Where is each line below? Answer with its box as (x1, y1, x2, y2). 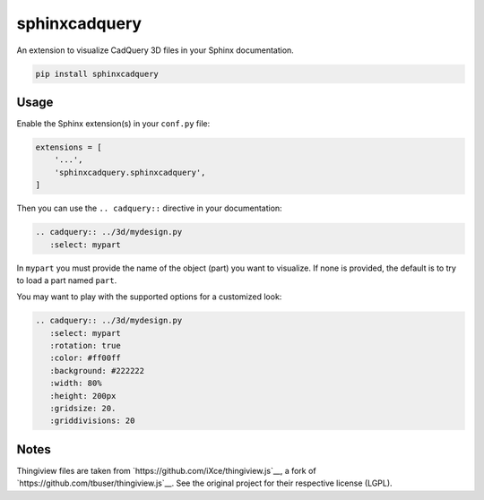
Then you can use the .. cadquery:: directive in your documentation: (16, 203, 282, 214)
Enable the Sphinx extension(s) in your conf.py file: (16, 118, 211, 129)
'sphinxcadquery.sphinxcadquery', (54, 167, 206, 177)
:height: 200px (49, 391, 117, 401)
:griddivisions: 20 (49, 416, 135, 426)
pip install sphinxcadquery (35, 68, 159, 79)
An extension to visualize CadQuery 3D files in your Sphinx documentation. (16, 45, 295, 56)
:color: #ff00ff (49, 353, 121, 363)
